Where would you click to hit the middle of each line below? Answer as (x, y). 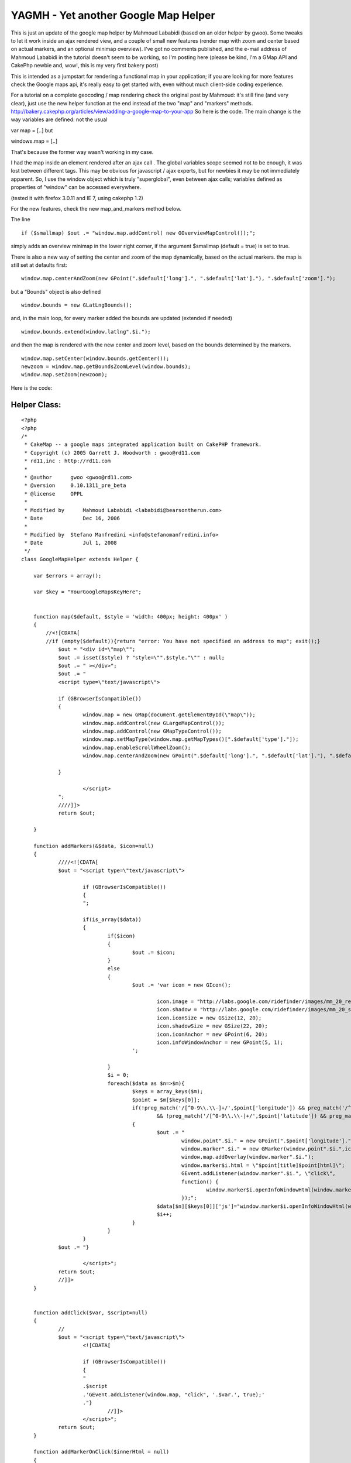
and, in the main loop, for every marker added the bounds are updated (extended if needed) (122, 318)
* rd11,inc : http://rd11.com (68, 461)
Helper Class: (36, 405)
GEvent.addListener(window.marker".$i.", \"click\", (259, 1174)
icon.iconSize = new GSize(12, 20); (209, 1018)
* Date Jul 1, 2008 (70, 543)
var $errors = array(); (67, 576)
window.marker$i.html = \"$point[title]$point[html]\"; (263, 1165)
